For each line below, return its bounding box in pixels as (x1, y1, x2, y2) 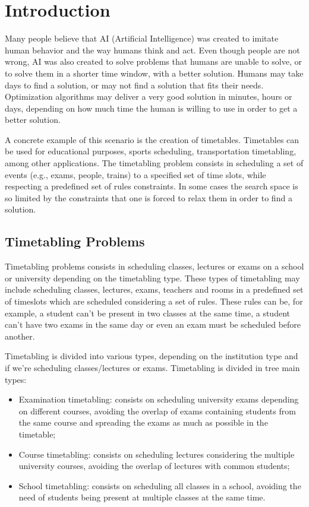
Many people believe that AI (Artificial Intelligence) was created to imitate (5, 32, 279, 45)
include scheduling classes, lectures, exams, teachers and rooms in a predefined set (5, 283, 304, 296)
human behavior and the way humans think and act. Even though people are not (5, 43, 300, 56)
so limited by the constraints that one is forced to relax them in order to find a (5, 191, 292, 204)
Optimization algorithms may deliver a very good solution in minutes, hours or (5, 90, 292, 103)
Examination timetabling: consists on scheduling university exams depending (18, 393, 299, 405)
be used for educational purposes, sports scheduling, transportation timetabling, (5, 145, 297, 157)
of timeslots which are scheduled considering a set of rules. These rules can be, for (5, 295, 303, 308)
